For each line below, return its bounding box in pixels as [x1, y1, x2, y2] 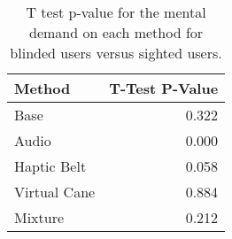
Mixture [14, 207, 65, 227]
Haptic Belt [14, 156, 87, 176]
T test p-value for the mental [26, 2, 206, 22]
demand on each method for [29, 22, 204, 42]
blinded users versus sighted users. [10, 42, 222, 63]
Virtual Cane [14, 181, 96, 202]
